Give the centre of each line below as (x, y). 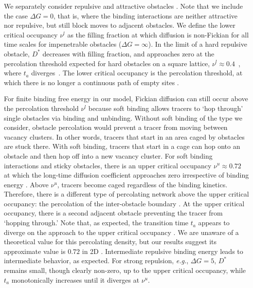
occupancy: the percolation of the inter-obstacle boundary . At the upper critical (124, 203)
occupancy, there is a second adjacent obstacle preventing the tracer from (113, 213)
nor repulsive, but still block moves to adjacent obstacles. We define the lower (120, 25)
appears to (214, 223)
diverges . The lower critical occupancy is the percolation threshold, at (137, 73)
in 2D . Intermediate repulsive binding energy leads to (163, 251)
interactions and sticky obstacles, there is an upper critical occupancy (108, 165)
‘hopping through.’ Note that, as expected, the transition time (96, 223)
